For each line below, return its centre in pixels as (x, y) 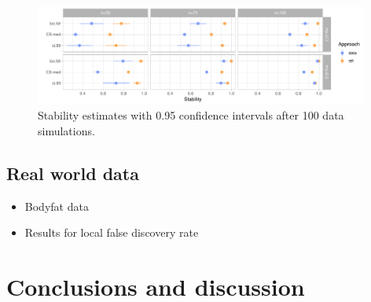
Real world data (73, 173)
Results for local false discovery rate (112, 232)
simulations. (66, 130)
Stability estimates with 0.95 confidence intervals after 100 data (191, 115)
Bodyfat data (57, 206)
